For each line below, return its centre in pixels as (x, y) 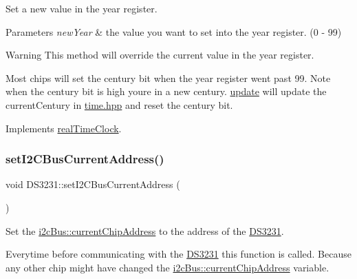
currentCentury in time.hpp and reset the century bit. (119, 104)
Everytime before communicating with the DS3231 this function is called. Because (178, 254)
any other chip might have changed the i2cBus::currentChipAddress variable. (167, 267)
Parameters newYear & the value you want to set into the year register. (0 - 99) (174, 31)
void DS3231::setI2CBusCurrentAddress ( (93, 184)
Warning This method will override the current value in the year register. (160, 55)
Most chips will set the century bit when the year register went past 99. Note (168, 77)
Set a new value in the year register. (82, 8)
